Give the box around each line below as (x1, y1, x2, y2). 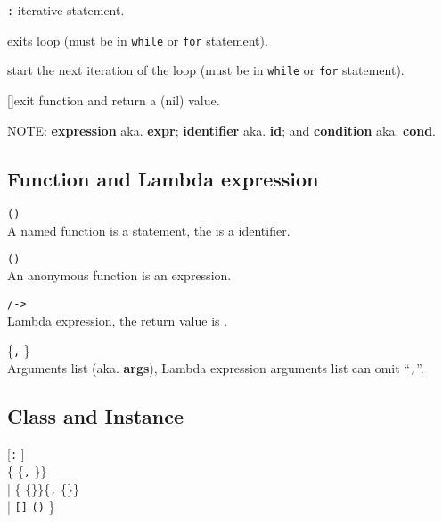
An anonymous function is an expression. (7, 266, 232, 285)
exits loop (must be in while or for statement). (7, 30, 268, 49)
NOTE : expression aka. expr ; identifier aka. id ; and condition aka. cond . (7, 120, 436, 139)
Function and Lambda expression (7, 164, 319, 192)
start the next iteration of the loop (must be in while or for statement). (7, 61, 405, 79)
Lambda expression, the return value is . (7, 311, 228, 329)
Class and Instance (7, 402, 184, 429)
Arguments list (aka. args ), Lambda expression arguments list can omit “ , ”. (7, 358, 424, 377)
